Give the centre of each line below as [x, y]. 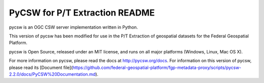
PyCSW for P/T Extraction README [82, 13]
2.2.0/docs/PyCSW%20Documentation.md [52, 74]
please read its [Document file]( [41, 67]
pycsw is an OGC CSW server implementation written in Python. [74, 27]
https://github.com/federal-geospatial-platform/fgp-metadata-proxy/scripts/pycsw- [157, 67]
